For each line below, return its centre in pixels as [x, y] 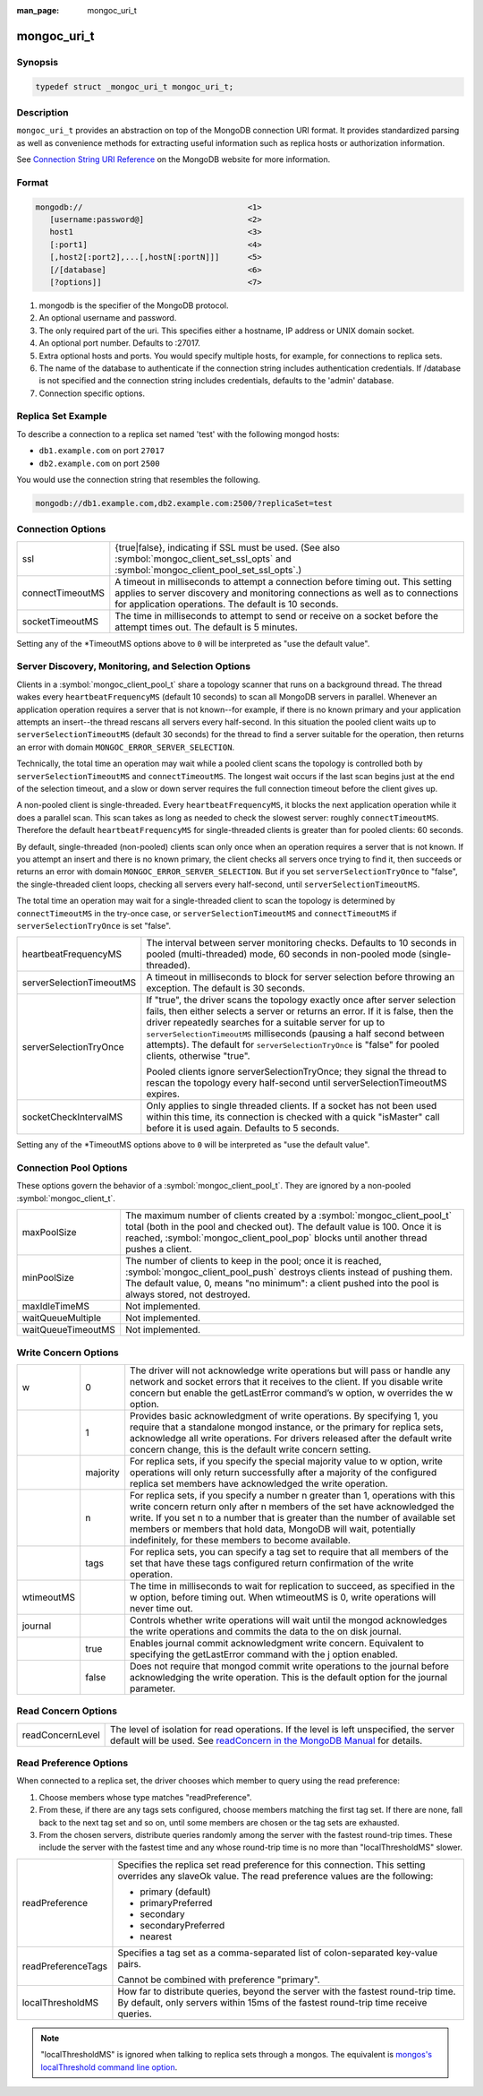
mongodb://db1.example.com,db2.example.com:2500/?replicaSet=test [184, 503]
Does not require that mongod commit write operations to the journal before [289, 1666]
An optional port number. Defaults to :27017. [120, 343]
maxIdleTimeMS [55, 1306]
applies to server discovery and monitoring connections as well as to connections [287, 593]
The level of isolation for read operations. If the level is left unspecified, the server [283, 1729]
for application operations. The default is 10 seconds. [227, 604]
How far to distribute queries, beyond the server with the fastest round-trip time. [287, 1991]
